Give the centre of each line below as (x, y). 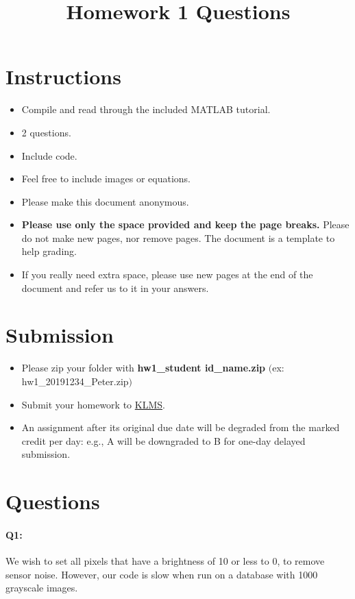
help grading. (49, 251)
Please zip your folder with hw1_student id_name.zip (144, 368)
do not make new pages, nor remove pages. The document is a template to (178, 237)
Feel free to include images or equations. (106, 179)
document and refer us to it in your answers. (115, 288)
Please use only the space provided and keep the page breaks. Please (185, 224)
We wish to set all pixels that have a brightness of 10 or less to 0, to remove (165, 561)
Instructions (63, 76)
